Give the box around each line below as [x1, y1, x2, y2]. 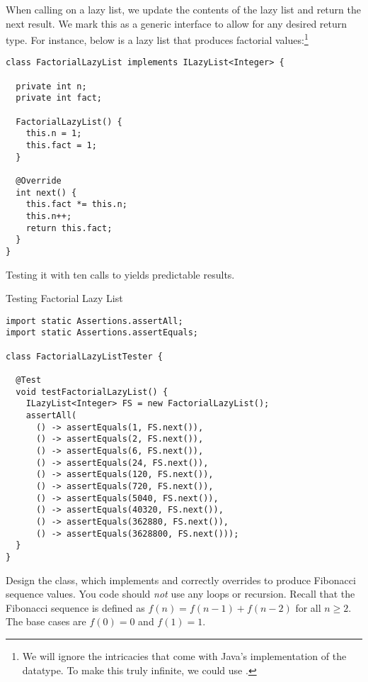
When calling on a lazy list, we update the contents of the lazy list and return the [6, 2, 361, 16]
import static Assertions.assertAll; [6, 315, 183, 326]
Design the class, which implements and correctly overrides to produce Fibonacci [6, 572, 356, 587]
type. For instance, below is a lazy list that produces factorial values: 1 [6, 30, 309, 47]
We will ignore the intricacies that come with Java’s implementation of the [22, 648, 347, 663]
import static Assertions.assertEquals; [6, 328, 199, 338]
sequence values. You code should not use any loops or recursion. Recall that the [6, 586, 355, 601]
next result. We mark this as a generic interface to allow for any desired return [6, 16, 347, 30]
